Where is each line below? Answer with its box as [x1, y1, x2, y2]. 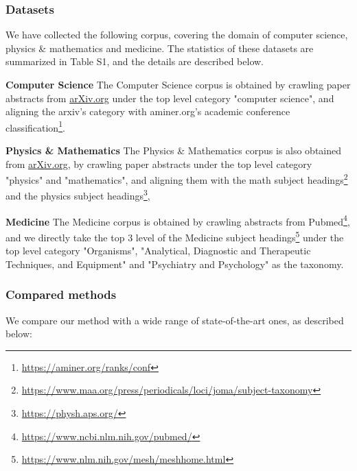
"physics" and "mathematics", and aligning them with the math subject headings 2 [5, 171, 348, 186]
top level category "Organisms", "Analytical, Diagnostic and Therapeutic [5, 243, 311, 258]
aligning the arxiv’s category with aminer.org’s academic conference [5, 104, 290, 119]
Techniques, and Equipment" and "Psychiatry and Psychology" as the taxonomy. [5, 256, 344, 271]
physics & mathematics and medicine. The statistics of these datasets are [5, 40, 314, 55]
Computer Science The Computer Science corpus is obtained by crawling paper [5, 77, 351, 91]
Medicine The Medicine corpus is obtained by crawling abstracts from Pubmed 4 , [5, 212, 350, 228]
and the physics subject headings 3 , [5, 186, 150, 203]
